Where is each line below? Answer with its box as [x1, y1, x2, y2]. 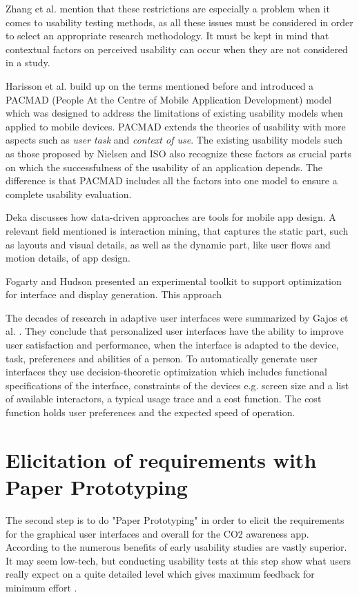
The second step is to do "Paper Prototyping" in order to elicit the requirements [6, 512, 345, 527]
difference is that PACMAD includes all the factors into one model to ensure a [6, 173, 338, 188]
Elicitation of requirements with [6, 445, 317, 473]
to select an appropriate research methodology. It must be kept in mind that [6, 28, 329, 43]
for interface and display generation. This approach [6, 287, 222, 302]
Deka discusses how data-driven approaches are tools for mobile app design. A [6, 210, 336, 224]
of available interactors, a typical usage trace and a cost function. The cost [6, 391, 322, 406]
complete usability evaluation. [6, 186, 132, 201]
